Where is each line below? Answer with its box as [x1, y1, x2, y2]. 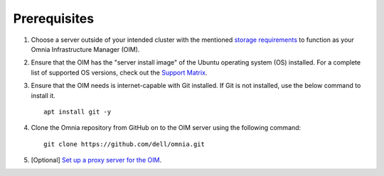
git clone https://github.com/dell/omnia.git [43, 140, 206, 148]
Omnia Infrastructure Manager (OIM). [31, 45, 140, 53]
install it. [31, 91, 56, 99]
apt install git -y [43, 107, 112, 116]
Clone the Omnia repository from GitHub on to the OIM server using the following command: [31, 123, 302, 132]
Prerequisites [13, 11, 95, 26]
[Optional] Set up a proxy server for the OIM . [31, 156, 162, 165]
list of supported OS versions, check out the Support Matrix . [31, 68, 208, 77]
